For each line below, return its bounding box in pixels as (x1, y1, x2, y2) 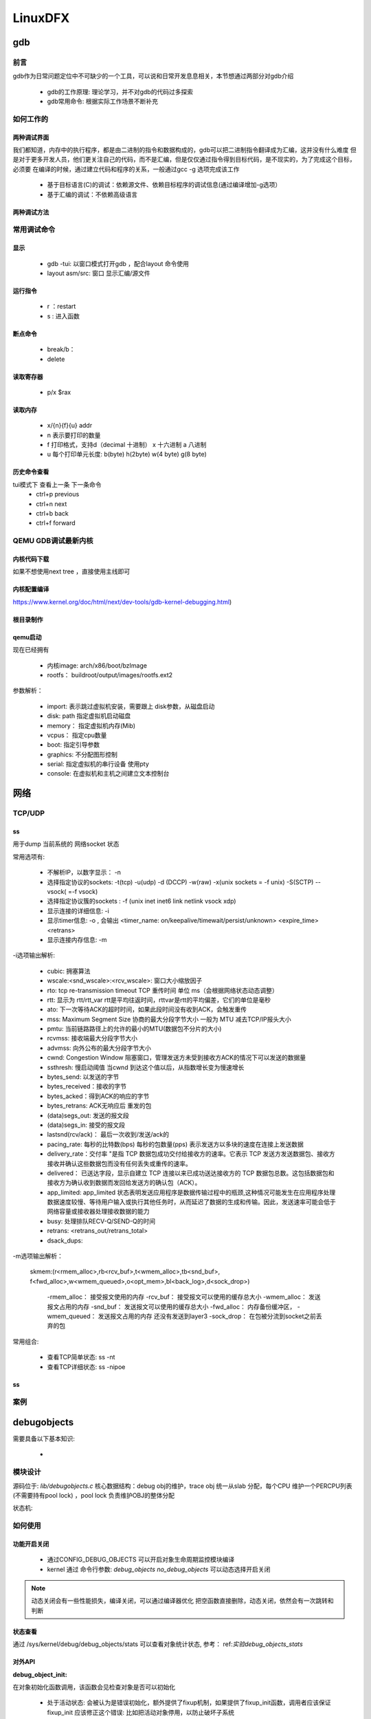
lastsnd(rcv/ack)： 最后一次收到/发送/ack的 (47, 1130, 170, 1139)
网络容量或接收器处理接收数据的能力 (47, 1207, 150, 1216)
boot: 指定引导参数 (47, 741, 100, 749)
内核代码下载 (12, 554, 49, 563)
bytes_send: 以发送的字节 (47, 1073, 120, 1081)
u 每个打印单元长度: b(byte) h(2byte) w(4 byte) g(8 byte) (47, 450, 207, 459)
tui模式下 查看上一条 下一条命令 (12, 480, 102, 488)
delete (47, 355, 65, 363)
